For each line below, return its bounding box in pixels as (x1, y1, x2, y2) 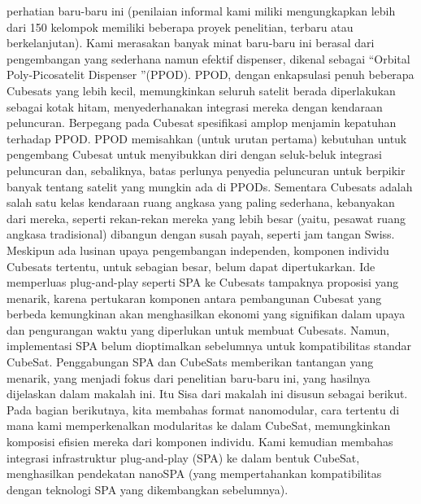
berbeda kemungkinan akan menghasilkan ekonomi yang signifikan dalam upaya (7, 305, 406, 322)
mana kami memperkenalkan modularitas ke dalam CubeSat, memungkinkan (7, 417, 391, 434)
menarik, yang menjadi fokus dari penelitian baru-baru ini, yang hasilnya (7, 369, 371, 386)
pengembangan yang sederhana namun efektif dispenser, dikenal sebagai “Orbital (7, 50, 410, 67)
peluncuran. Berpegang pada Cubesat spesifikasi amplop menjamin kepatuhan (7, 114, 397, 131)
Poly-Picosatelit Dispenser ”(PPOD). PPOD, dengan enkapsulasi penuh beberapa (7, 66, 414, 83)
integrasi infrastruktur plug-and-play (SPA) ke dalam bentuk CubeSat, (7, 449, 360, 466)
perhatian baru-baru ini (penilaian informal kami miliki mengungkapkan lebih (7, 2, 396, 19)
